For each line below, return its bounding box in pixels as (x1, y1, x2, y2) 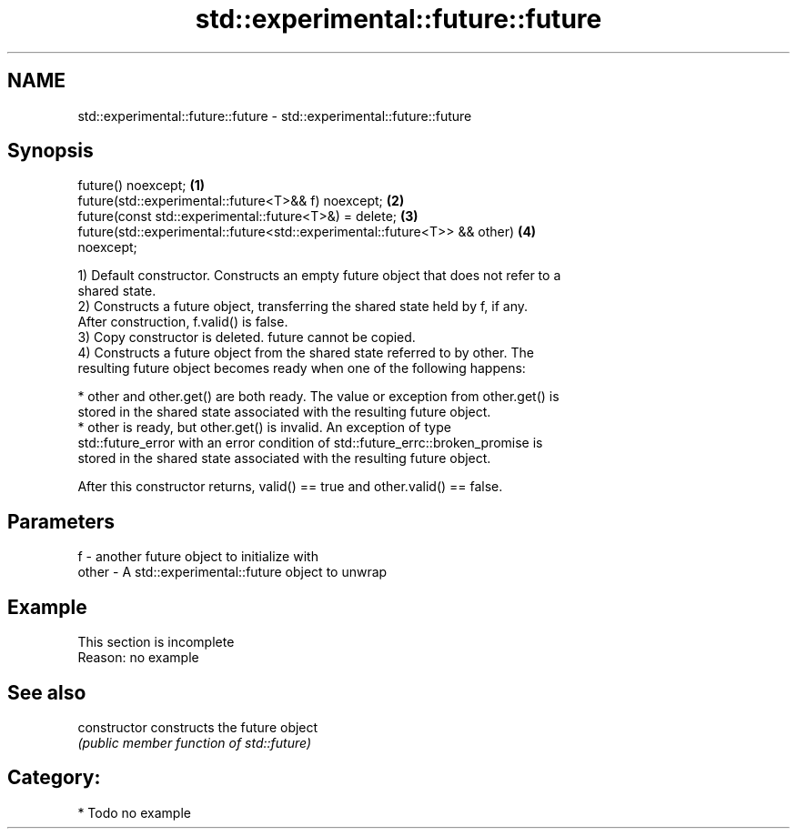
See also (7, 680, 86, 704)
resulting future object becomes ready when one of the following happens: (77, 360, 526, 377)
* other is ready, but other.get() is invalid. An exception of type (77, 419, 451, 436)
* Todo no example (77, 804, 191, 821)
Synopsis (7, 139, 94, 163)
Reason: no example (77, 650, 199, 666)
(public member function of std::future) (77, 734, 311, 750)
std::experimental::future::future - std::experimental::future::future (77, 107, 472, 124)
